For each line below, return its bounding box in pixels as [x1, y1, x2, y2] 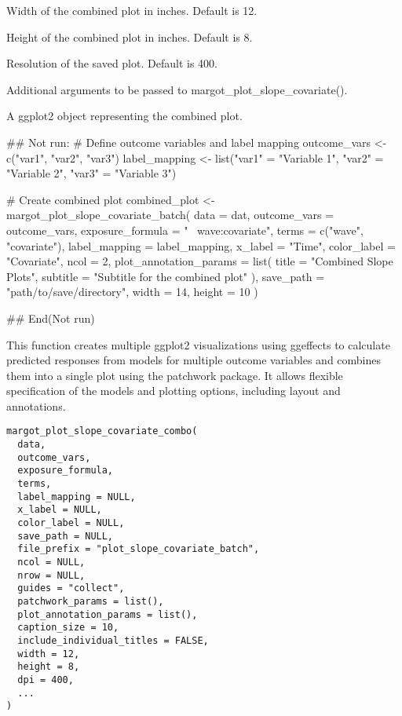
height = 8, [17, 661, 80, 673]
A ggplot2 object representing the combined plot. [6, 108, 243, 124]
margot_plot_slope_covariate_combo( [6, 426, 198, 437]
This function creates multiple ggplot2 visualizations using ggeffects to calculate [6, 336, 390, 353]
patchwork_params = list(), [17, 596, 164, 607]
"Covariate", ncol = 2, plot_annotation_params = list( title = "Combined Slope [6, 253, 393, 269]
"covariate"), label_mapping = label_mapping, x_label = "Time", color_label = [6, 237, 396, 254]
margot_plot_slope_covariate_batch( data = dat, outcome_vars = [6, 206, 334, 223]
